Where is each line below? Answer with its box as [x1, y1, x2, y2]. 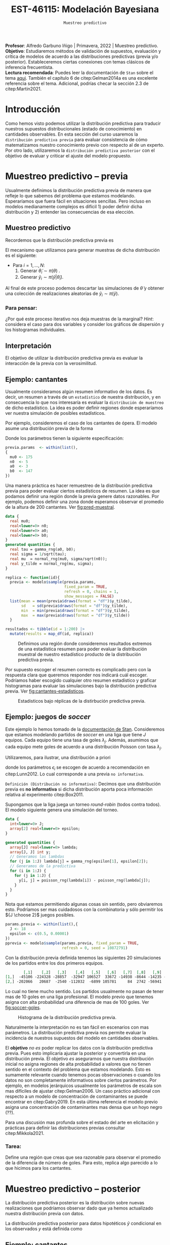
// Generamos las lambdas [10, 854, 65, 859]
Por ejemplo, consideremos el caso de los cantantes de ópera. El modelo [5, 420, 157, 426]
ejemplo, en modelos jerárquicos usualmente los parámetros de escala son [5, 1083, 162, 1089]
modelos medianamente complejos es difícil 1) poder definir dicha [5, 203, 143, 209]
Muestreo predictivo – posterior [5, 1183, 141, 1194]
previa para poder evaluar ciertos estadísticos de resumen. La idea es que [5, 488, 160, 494]
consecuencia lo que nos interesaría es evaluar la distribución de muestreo [5, 399, 164, 405]
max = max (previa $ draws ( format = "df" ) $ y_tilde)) [21, 613, 130, 618]
